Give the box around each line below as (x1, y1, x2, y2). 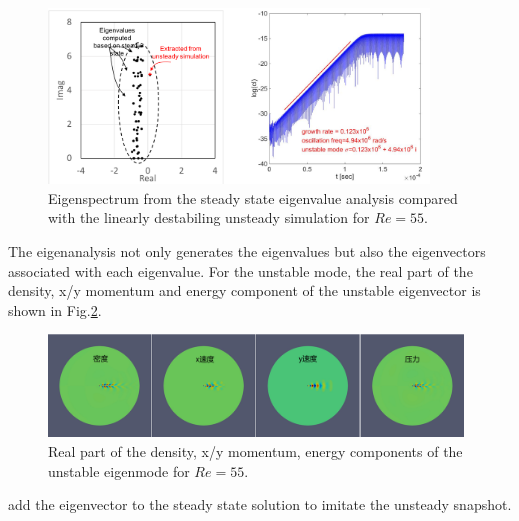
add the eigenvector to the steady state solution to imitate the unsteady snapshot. (8, 494, 512, 515)
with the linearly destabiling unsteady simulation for (48, 207, 370, 228)
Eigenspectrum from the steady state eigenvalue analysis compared (48, 187, 458, 208)
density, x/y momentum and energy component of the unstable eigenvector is (8, 280, 481, 301)
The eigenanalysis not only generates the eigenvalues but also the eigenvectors (8, 241, 486, 262)
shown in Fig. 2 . (8, 299, 102, 320)
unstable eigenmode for (48, 460, 190, 481)
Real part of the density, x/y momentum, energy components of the (48, 441, 463, 462)
